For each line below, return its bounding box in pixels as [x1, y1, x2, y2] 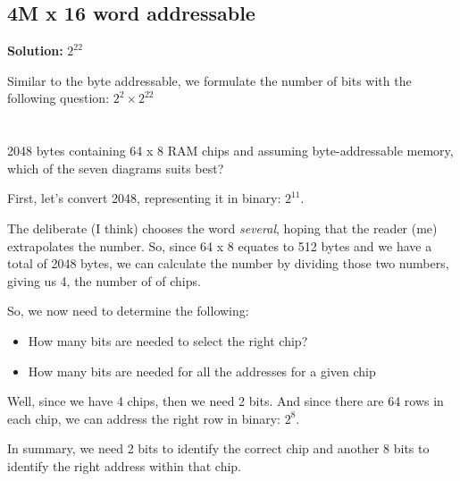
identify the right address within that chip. [7, 456, 241, 475]
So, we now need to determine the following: [7, 301, 249, 320]
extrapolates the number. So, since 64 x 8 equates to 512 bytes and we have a [7, 236, 432, 255]
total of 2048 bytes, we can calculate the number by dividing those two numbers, [7, 254, 449, 273]
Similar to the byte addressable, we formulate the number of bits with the [7, 71, 412, 89]
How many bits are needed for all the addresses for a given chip [28, 361, 376, 380]
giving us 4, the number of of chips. [7, 271, 201, 290]
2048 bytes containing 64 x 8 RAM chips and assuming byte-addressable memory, [7, 141, 454, 160]
